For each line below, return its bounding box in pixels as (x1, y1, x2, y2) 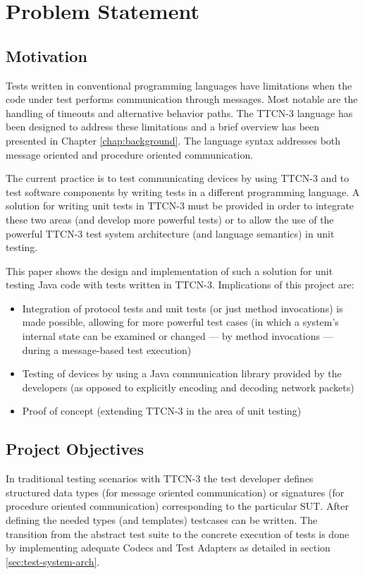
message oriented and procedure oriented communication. (6, 147, 254, 161)
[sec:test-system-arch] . (6, 554, 100, 568)
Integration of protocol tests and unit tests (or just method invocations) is (22, 300, 343, 315)
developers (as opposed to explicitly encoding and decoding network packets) (22, 379, 354, 394)
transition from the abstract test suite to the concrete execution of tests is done (6, 526, 349, 541)
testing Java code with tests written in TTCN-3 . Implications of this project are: (6, 277, 354, 292)
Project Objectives (6, 438, 144, 460)
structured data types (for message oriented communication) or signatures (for (6, 484, 345, 499)
